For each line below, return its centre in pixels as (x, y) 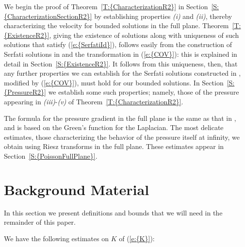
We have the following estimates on (56, 238)
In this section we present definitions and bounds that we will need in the (113, 212)
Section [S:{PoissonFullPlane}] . (51, 156)
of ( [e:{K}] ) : (137, 238)
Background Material (77, 189)
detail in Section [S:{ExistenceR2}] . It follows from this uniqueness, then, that (121, 63)
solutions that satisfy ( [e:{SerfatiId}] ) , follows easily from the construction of (118, 44)
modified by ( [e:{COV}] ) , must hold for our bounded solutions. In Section (114, 82)
